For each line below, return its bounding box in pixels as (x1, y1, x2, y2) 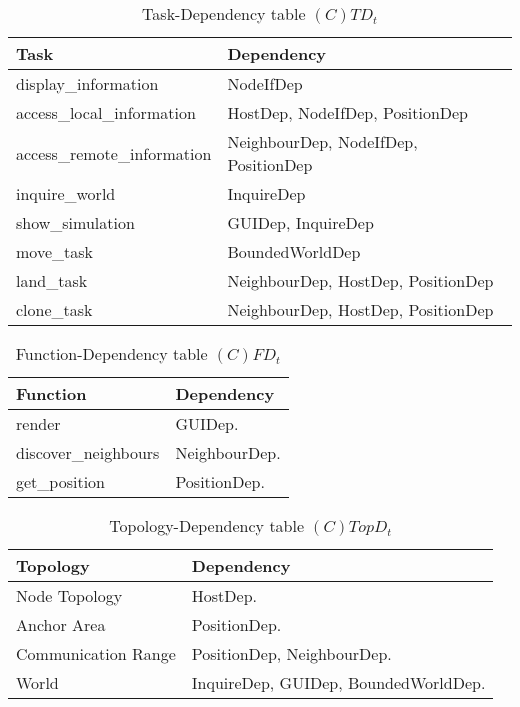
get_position (16, 470, 105, 493)
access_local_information (16, 101, 196, 124)
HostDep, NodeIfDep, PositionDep (227, 101, 469, 124)
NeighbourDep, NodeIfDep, (227, 130, 418, 153)
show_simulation (16, 211, 135, 234)
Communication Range (16, 642, 176, 665)
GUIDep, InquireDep (227, 211, 374, 234)
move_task (16, 240, 93, 263)
